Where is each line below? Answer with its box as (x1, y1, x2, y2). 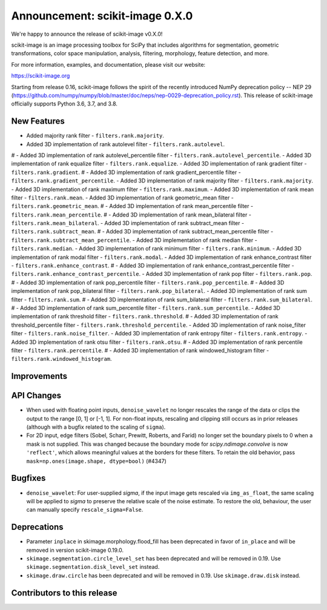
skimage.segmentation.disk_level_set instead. (26, 563, 160, 571)
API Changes (11, 390, 62, 401)
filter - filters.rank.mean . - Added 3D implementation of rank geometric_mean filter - (11, 194, 234, 201)
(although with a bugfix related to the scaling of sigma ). (26, 423, 166, 431)
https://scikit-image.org (11, 72, 70, 79)
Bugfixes (11, 473, 46, 483)
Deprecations (11, 522, 64, 532)
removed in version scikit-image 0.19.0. (26, 546, 124, 554)
